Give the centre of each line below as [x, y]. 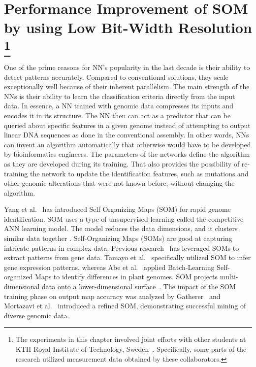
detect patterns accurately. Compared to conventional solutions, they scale [116, 77]
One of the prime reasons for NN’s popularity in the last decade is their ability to [127, 67]
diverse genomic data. [37, 315]
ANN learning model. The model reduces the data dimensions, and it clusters [121, 228]
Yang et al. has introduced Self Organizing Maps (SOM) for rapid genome [117, 209]
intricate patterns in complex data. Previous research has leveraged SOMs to [122, 248]
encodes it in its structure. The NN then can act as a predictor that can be [117, 115]
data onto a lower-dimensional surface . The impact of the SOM [139, 286]
